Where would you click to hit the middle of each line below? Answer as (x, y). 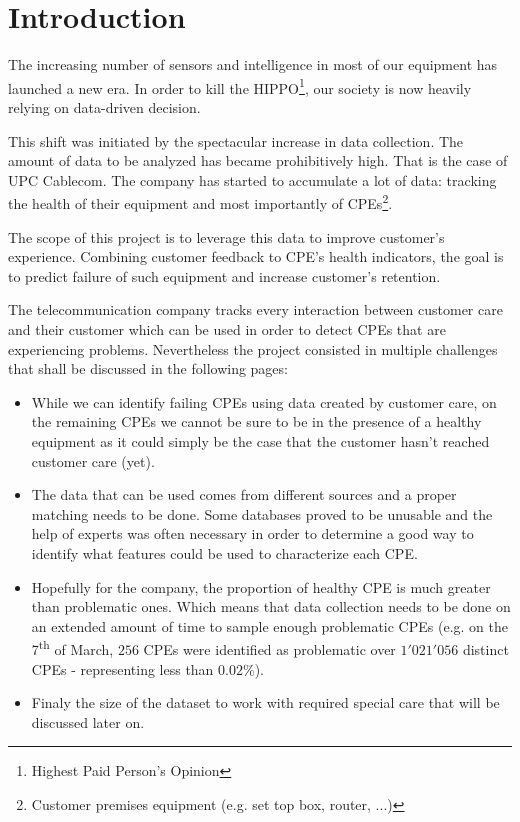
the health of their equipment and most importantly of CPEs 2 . (200, 201)
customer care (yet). (93, 460)
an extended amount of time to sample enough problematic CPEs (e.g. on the (269, 625)
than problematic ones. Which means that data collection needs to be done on (271, 606)
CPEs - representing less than (122, 668)
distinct (485, 648)
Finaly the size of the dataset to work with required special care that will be (265, 702)
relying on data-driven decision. (104, 106)
